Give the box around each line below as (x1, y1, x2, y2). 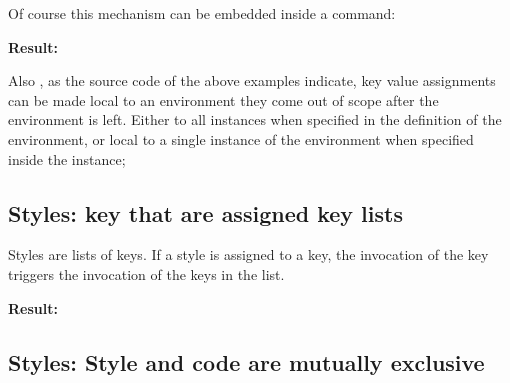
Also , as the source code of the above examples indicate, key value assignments (8, 70, 496, 91)
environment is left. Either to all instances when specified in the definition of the (8, 109, 502, 130)
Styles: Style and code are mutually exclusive (8, 346, 485, 377)
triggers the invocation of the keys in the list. (8, 263, 285, 284)
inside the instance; (8, 148, 126, 169)
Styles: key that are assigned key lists (8, 197, 403, 228)
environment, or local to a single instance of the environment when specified (8, 128, 474, 149)
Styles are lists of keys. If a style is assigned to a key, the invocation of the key (8, 244, 489, 265)
